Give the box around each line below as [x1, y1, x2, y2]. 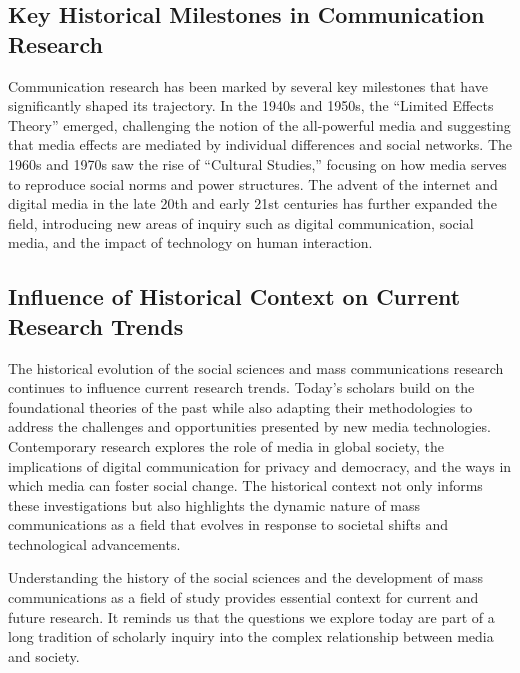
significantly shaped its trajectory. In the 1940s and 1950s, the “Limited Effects [8, 95, 494, 116]
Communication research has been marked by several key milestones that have [8, 75, 488, 96]
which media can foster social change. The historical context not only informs [8, 475, 483, 496]
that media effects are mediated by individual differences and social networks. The [8, 134, 512, 155]
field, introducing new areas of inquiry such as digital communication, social [8, 212, 474, 233]
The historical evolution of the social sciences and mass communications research [8, 357, 504, 378]
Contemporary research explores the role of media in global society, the [8, 435, 445, 456]
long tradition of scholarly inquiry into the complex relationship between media [8, 626, 494, 647]
